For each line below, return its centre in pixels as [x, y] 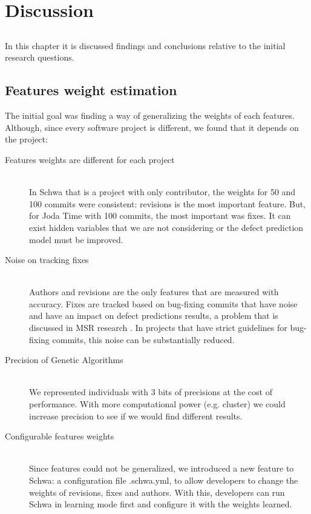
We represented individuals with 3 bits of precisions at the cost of [151, 392]
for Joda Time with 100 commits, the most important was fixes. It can [160, 215]
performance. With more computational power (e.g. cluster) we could [157, 404]
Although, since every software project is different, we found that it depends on [152, 127]
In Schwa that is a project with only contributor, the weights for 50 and [162, 192]
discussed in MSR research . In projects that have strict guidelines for [158, 328]
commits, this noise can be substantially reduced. [143, 339]
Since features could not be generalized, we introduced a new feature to [162, 468]
